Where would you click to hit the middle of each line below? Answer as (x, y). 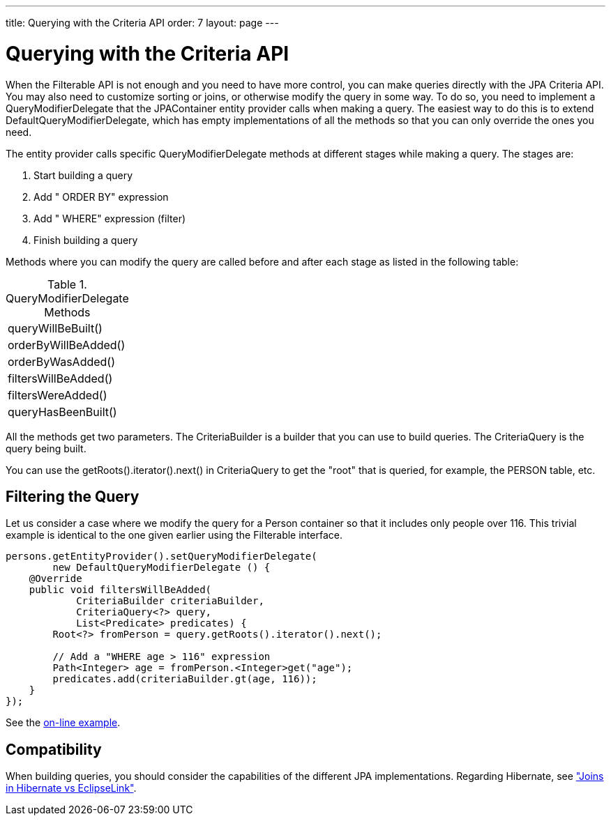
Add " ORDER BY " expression (101, 197)
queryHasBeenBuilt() (62, 412)
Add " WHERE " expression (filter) (110, 218)
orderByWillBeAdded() (67, 345)
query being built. (46, 448)
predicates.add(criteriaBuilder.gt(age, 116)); (185, 679)
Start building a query (83, 175)
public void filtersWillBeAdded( (120, 590)
